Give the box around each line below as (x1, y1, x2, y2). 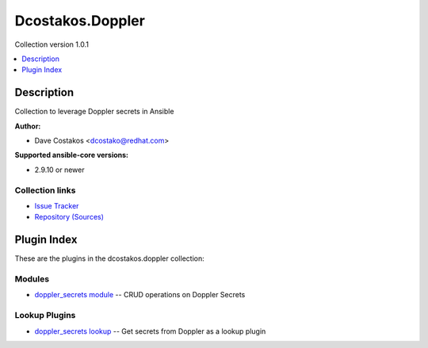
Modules (14, 273, 50, 285)
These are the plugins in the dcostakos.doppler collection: (14, 254, 205, 263)
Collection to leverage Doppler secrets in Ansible (14, 107, 174, 117)
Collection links (14, 185, 76, 196)
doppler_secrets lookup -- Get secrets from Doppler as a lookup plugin (34, 326, 266, 336)
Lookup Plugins (14, 310, 76, 321)
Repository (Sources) (34, 212, 105, 222)
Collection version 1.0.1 (14, 40, 89, 49)
